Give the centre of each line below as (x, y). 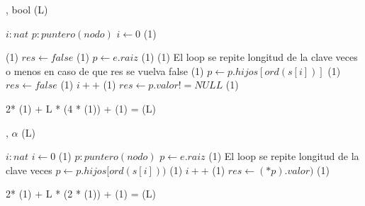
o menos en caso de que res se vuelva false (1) (105, 70)
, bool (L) (27, 9)
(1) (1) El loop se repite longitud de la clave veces (249, 57)
